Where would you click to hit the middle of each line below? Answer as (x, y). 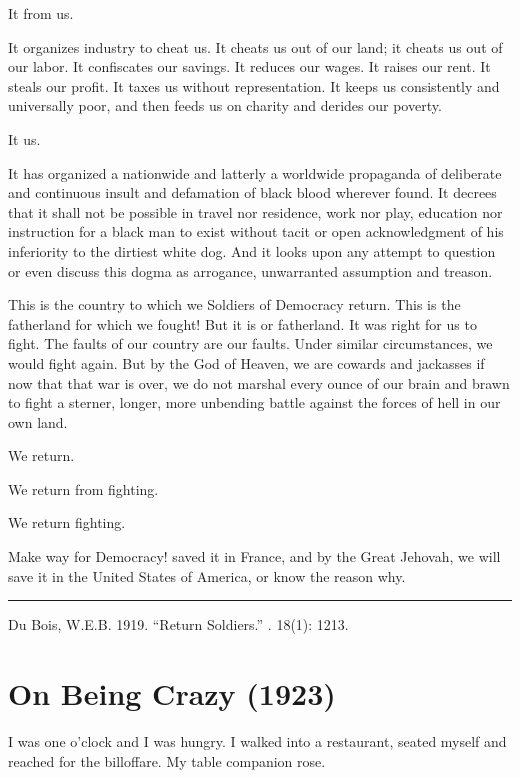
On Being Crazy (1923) (172, 693)
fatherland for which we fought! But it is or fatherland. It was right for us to (242, 323)
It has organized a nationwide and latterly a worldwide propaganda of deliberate (255, 172)
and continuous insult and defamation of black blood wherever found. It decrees (252, 192)
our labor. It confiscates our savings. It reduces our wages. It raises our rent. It (249, 66)
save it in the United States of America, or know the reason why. (207, 575)
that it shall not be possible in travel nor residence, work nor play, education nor (255, 211)
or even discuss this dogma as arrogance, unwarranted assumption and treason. (250, 270)
